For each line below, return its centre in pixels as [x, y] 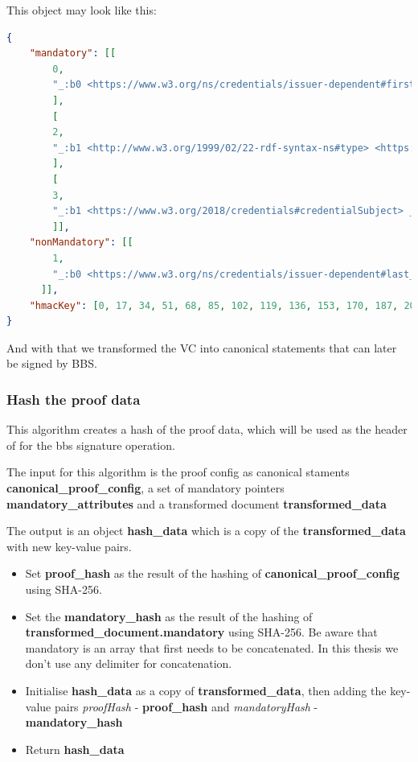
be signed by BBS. [52, 363]
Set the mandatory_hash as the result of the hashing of [169, 616]
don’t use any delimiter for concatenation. [129, 663]
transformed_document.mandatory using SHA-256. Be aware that [201, 632]
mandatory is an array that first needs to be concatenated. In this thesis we [212, 647]
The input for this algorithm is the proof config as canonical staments [178, 472]
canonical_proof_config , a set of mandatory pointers [145, 488]
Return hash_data [75, 749]
